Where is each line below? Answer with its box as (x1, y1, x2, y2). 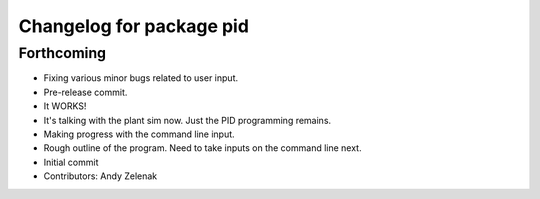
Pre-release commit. (43, 86, 128, 98)
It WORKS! (43, 100, 87, 112)
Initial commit (43, 156, 99, 168)
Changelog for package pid (18, 15, 250, 37)
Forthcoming (18, 44, 107, 62)
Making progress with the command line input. (43, 128, 235, 140)
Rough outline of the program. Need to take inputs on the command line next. (43, 142, 362, 154)
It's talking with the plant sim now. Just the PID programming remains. (43, 114, 332, 126)
